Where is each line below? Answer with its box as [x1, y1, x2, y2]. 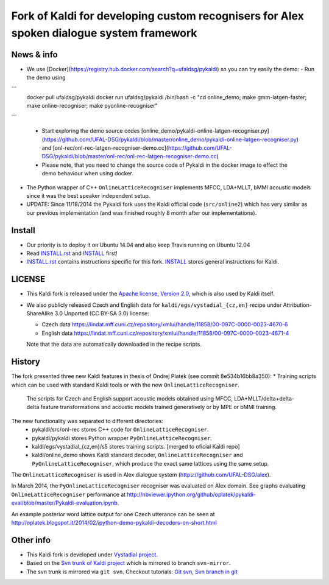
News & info [11, 49, 58, 60]
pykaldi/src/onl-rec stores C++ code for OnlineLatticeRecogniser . [32, 426, 210, 433]
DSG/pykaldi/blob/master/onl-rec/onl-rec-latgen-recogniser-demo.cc [41, 153, 217, 160]
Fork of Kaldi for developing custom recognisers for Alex [11, 9, 304, 23]
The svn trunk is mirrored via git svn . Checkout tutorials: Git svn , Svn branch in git [26, 568, 238, 575]
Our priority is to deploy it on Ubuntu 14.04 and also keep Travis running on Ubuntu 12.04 [26, 241, 250, 248]
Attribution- [283, 301, 312, 309]
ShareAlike [26, 310, 54, 317]
